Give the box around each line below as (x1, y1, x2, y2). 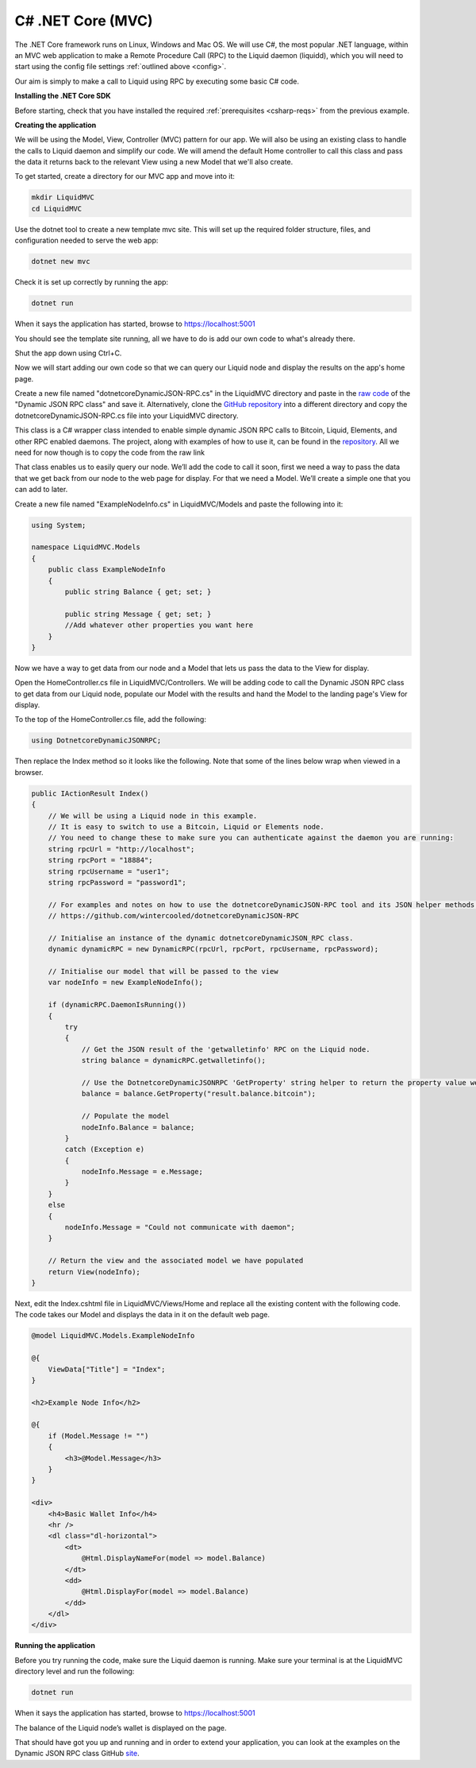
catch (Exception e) (64, 1145, 145, 1154)
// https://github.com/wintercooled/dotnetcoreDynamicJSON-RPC (48, 911, 300, 921)
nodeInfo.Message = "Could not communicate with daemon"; (64, 1223, 295, 1232)
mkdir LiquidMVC (31, 193, 95, 202)
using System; (31, 521, 86, 529)
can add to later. (14, 485, 68, 494)
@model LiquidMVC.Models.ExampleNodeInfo (31, 1332, 195, 1340)
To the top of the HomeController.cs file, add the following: (14, 715, 206, 724)
